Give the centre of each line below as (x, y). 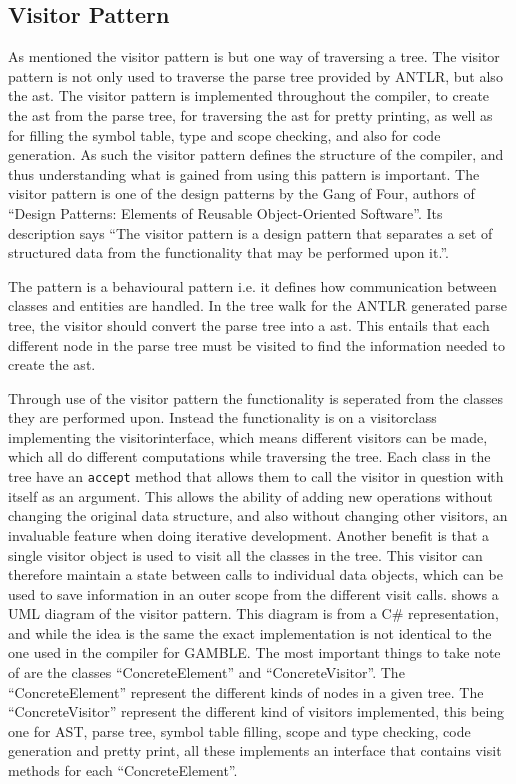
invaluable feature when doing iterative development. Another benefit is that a (248, 534)
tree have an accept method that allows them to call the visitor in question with (256, 476)
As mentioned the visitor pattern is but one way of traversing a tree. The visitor (254, 56)
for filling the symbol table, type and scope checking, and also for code (224, 134)
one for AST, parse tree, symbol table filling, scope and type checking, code (239, 730)
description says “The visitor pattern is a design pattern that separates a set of (250, 232)
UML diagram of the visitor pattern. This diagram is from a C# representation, (253, 613)
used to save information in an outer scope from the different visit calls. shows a (253, 593)
